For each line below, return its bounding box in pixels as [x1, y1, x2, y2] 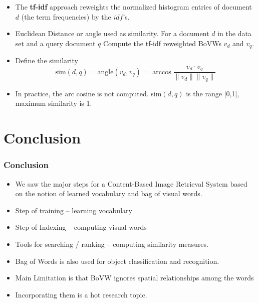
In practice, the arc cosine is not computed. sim [15, 88, 162, 98]
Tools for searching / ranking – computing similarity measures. [15, 238, 208, 249]
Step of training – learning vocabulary [15, 205, 132, 215]
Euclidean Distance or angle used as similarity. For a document [15, 28, 209, 39]
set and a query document [15, 38, 96, 48]
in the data [217, 28, 251, 39]
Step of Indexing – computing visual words [15, 222, 147, 232]
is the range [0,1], [186, 88, 239, 98]
